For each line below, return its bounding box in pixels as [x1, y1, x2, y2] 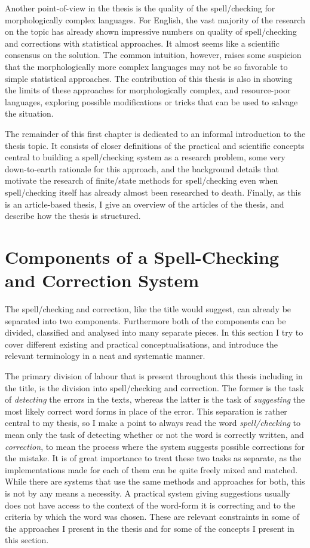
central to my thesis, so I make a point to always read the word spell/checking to [5, 416, 301, 429]
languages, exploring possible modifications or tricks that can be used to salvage [5, 95, 298, 108]
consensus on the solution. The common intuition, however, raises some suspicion [5, 48, 302, 61]
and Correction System [5, 268, 199, 293]
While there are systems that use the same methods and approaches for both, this [5, 475, 305, 488]
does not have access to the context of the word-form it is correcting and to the [5, 498, 296, 511]
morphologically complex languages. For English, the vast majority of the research [5, 13, 305, 26]
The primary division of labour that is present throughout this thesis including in [5, 369, 303, 382]
